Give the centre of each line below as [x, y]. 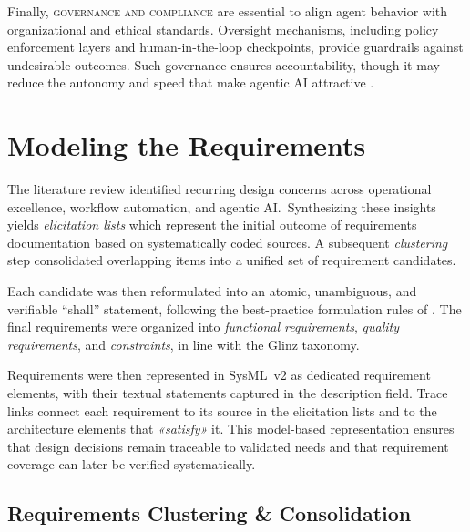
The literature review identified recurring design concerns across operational [220, 189]
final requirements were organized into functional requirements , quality [204, 327]
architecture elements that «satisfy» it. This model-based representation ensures [231, 429]
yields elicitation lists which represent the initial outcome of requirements [212, 225]
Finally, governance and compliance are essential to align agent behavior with [228, 11]
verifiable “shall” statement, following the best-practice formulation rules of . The [235, 308]
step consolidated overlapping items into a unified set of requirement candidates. [232, 260]
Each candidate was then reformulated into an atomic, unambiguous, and [212, 291]
